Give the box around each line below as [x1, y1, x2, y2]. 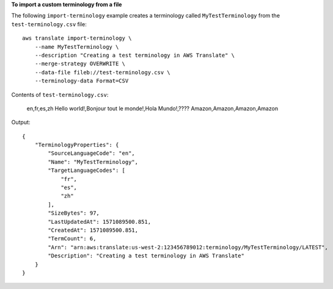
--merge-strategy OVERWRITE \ [34, 60, 125, 67]
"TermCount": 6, [48, 235, 97, 242]
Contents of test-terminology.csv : [11, 91, 109, 98]
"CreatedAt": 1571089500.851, [48, 226, 139, 234]
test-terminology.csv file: [11, 20, 87, 27]
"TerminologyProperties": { [34, 141, 119, 149]
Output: [11, 119, 31, 126]
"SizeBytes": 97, [48, 210, 100, 216]
